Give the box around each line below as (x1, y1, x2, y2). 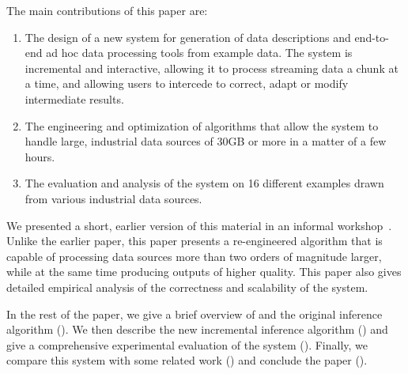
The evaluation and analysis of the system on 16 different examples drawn (25, 175, 384, 191)
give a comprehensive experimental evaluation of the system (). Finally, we (6, 336, 368, 353)
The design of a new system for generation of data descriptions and (25, 28, 351, 45)
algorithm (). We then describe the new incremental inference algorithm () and (6, 321, 388, 338)
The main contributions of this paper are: (6, 2, 208, 18)
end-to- (354, 28, 389, 45)
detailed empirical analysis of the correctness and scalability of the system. (6, 278, 368, 295)
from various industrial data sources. (25, 190, 202, 206)
